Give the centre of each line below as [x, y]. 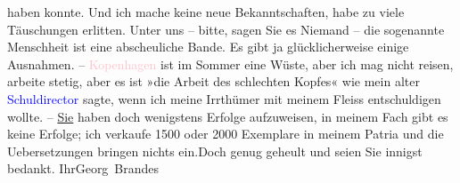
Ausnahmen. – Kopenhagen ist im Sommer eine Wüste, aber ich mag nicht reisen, [230, 64]
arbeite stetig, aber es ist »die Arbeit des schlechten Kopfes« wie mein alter [214, 81]
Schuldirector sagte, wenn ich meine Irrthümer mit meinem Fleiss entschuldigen [224, 98]
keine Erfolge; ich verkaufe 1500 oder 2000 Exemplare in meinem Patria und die [226, 134]
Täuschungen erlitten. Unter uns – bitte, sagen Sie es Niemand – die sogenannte [226, 29]
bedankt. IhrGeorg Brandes [83, 168]
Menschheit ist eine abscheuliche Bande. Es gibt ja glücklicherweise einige [208, 47]
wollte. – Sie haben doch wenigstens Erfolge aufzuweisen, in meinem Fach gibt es [228, 116]
